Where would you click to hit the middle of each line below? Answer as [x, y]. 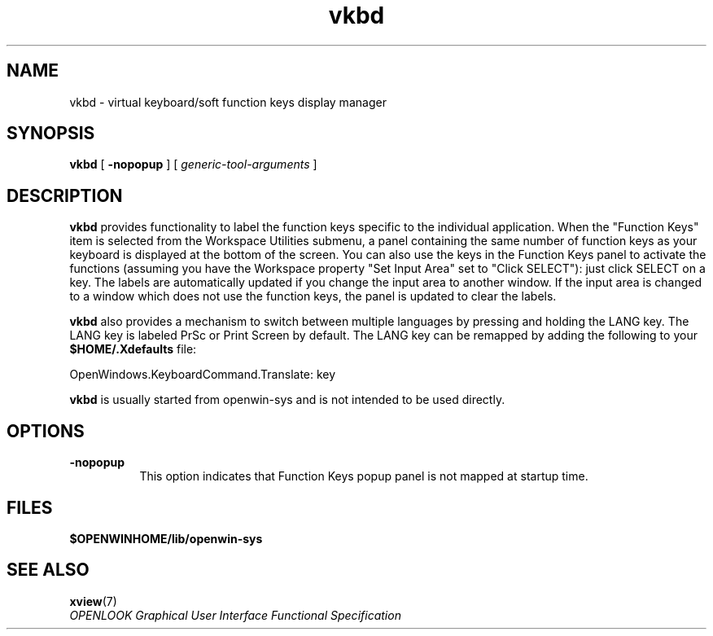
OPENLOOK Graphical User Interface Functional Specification [235, 615]
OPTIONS [46, 431]
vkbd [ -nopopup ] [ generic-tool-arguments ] [193, 164]
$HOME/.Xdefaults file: [133, 349]
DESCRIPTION [65, 195]
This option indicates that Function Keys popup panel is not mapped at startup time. [364, 476]
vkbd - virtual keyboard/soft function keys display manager [228, 102]
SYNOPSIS [51, 134]
